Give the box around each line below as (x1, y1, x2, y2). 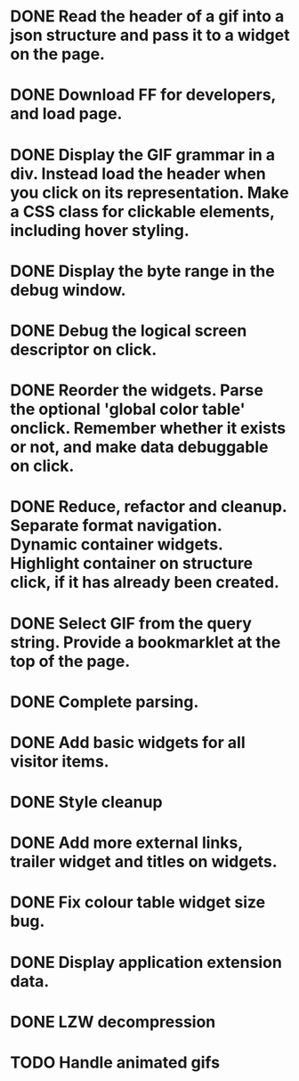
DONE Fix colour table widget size (10, 892, 266, 913)
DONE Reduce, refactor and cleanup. (10, 497, 287, 517)
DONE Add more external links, (10, 833, 243, 853)
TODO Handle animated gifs (10, 1053, 221, 1072)
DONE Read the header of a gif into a (10, 6, 285, 27)
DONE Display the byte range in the (10, 261, 275, 281)
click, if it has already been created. (10, 573, 279, 593)
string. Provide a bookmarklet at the (10, 632, 281, 652)
